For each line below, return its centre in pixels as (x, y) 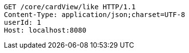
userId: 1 (22, 22)
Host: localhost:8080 (45, 30)
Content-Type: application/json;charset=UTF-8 (94, 15)
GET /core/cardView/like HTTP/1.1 (70, 7)
